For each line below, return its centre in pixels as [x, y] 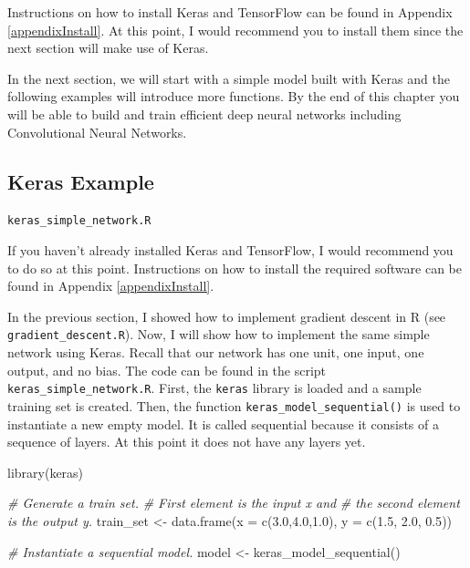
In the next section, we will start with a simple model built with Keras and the [229, 78]
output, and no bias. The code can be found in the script [167, 370]
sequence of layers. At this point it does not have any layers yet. [187, 442]
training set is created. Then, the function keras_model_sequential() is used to [234, 405]
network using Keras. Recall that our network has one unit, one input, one [216, 352]
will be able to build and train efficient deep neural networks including [204, 114]
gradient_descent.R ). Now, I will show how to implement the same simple [219, 334]
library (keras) [46, 472]
